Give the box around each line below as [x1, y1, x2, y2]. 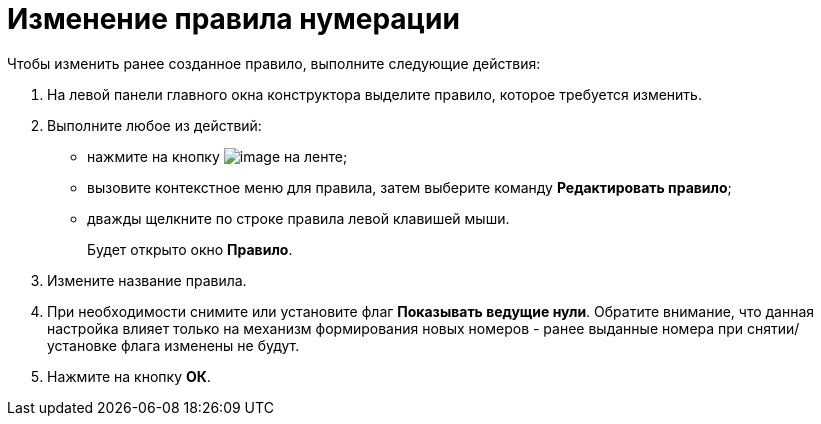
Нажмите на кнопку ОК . [47, 367, 211, 385]
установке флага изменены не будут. [47, 336, 300, 354]
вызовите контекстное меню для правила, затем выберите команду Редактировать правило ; [87, 178, 732, 196]
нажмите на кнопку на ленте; [87, 147, 348, 165]
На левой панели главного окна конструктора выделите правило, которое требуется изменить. [47, 85, 702, 103]
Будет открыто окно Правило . [87, 240, 293, 258]
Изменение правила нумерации [7, 2, 460, 36]
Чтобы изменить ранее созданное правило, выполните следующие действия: [7, 54, 541, 72]
